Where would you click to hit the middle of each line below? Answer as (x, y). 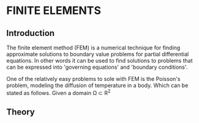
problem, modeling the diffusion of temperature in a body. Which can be (97, 85)
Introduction (31, 33)
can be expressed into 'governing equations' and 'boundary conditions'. (97, 67)
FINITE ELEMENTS (54, 11)
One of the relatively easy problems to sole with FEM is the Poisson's (93, 79)
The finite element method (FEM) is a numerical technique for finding (93, 47)
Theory (21, 112)
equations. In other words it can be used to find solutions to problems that (99, 61)
